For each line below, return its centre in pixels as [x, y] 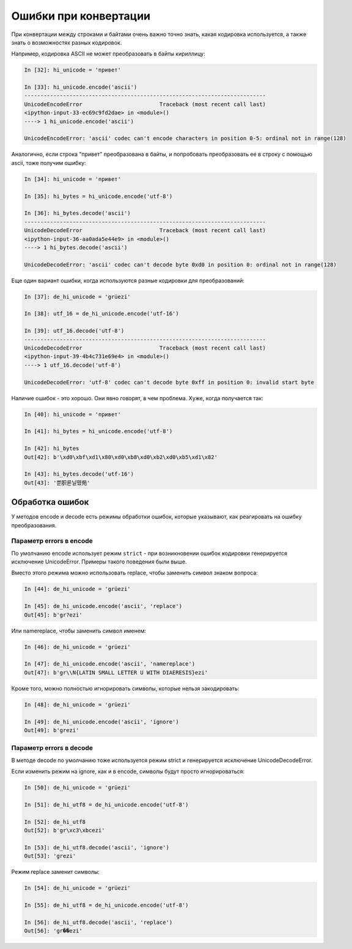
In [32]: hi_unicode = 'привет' [73, 70]
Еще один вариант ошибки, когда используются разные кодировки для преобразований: [128, 280]
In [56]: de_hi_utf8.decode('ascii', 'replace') [98, 922]
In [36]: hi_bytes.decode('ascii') [77, 213]
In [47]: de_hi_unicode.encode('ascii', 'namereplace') [110, 664]
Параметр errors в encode [52, 541]
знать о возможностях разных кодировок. [67, 42]
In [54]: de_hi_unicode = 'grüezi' [77, 888]
